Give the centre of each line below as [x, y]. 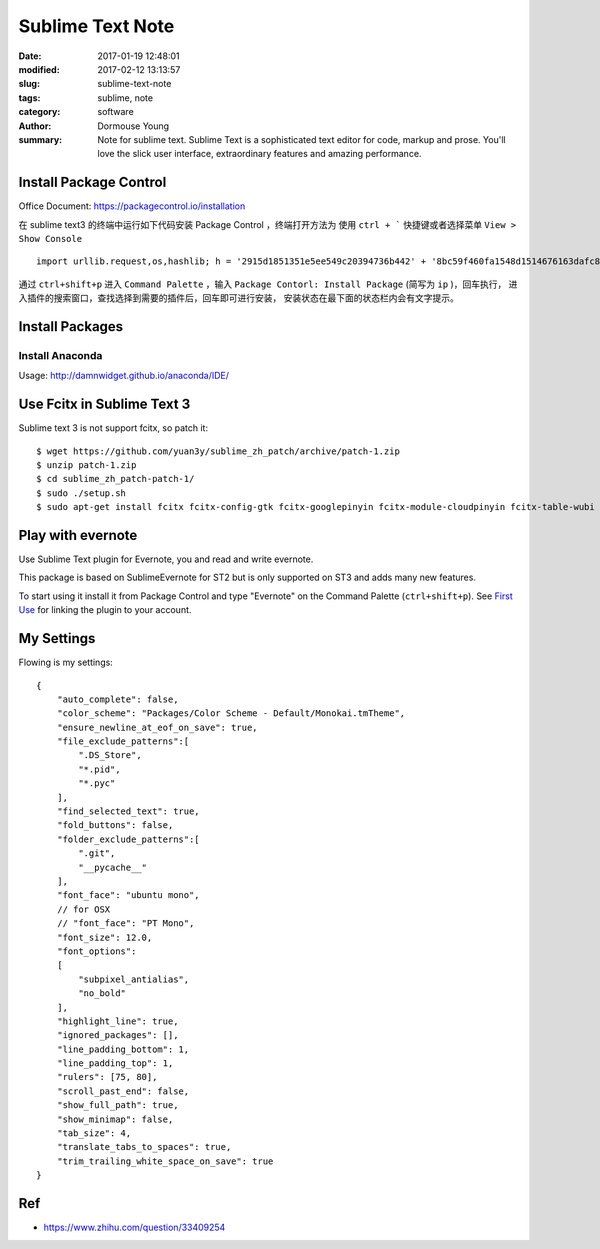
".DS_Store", [110, 755]
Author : [35, 126]
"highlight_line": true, [117, 1021]
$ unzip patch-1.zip [86, 464]
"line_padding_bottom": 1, [123, 1049]
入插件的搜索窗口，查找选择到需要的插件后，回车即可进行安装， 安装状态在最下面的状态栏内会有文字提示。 [238, 298]
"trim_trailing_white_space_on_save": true [165, 1161]
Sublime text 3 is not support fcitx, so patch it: [113, 428]
